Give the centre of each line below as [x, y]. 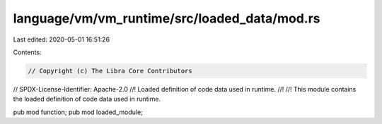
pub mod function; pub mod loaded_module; [78, 112]
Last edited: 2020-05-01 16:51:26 [61, 39]
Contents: [27, 52]
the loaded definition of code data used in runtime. [87, 99]
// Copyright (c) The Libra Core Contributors [110, 71]
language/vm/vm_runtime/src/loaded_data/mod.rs [167, 18]
